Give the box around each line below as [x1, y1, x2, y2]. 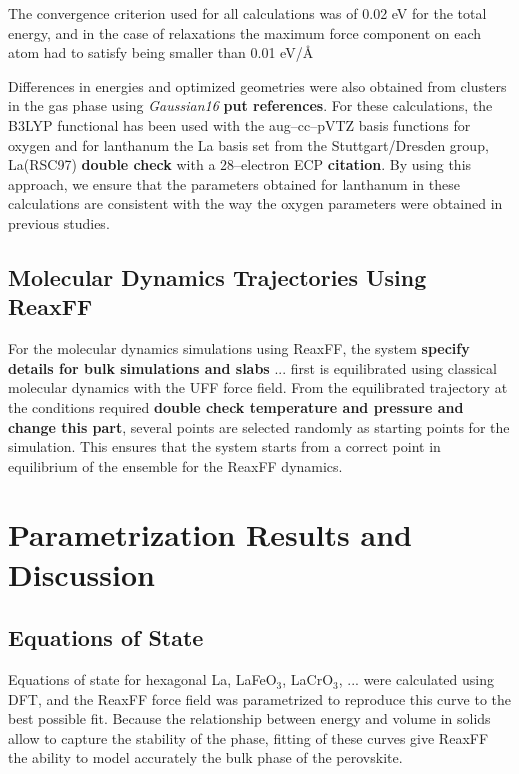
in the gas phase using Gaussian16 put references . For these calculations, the [8, 95, 493, 116]
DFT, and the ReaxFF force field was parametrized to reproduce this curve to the [8, 688, 512, 709]
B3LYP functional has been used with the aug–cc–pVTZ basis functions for [8, 114, 471, 135]
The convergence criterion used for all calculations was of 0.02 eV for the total [8, 3, 487, 23]
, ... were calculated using [338, 669, 495, 690]
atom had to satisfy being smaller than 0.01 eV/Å [8, 42, 314, 63]
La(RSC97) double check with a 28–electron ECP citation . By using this [8, 154, 472, 175]
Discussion [8, 553, 155, 594]
